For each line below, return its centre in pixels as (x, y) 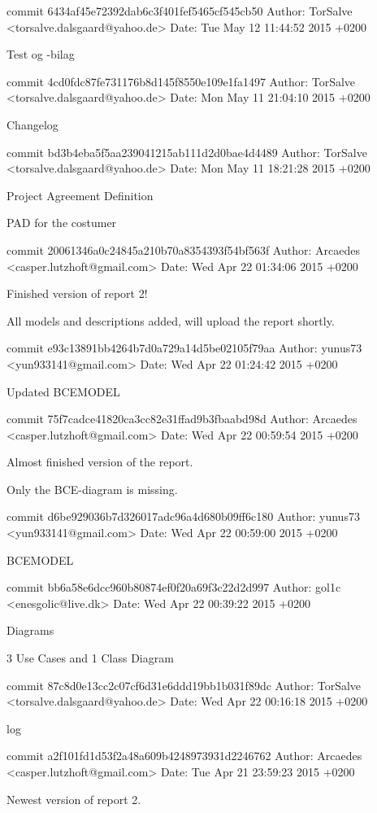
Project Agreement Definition (80, 195)
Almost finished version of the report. (100, 462)
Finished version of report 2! (77, 293)
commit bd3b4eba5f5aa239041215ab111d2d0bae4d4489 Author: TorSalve (187, 152)
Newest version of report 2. (74, 799)
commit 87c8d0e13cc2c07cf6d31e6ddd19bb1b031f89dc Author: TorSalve (184, 685)
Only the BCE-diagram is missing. (92, 489)
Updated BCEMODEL (63, 391)
